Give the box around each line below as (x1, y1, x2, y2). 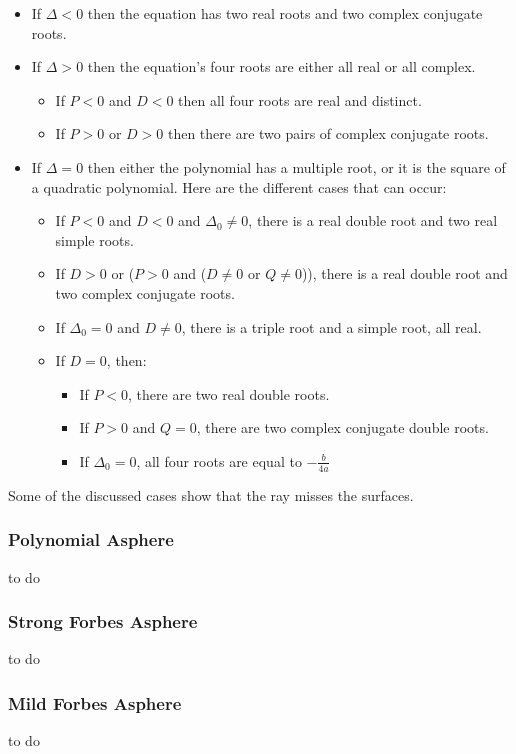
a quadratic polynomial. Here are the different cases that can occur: (31, 176, 447, 197)
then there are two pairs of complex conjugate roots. (167, 123, 489, 144)
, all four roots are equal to (136, 450, 302, 471)
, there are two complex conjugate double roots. (196, 417, 489, 438)
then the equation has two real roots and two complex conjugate (87, 3, 483, 23)
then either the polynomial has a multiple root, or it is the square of (87, 156, 506, 177)
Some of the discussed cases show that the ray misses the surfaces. (8, 484, 414, 505)
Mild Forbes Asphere (8, 690, 182, 715)
